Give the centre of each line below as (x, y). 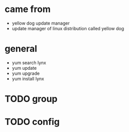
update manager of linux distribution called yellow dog (68, 28)
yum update (24, 68)
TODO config (32, 122)
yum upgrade (26, 73)
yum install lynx (28, 78)
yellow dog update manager (41, 23)
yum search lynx (29, 62)
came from (28, 9)
